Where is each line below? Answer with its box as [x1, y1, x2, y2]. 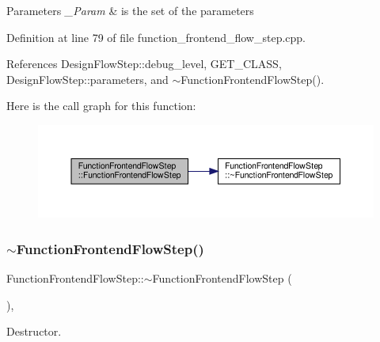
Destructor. [6, 323, 62, 340]
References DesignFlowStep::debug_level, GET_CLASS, [6, 55, 282, 72]
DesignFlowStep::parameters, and [6, 70, 169, 87]
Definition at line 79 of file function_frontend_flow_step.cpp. [6, 28, 306, 45]
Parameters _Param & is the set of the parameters [6, 2, 254, 18]
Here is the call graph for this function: [6, 97, 196, 114]
